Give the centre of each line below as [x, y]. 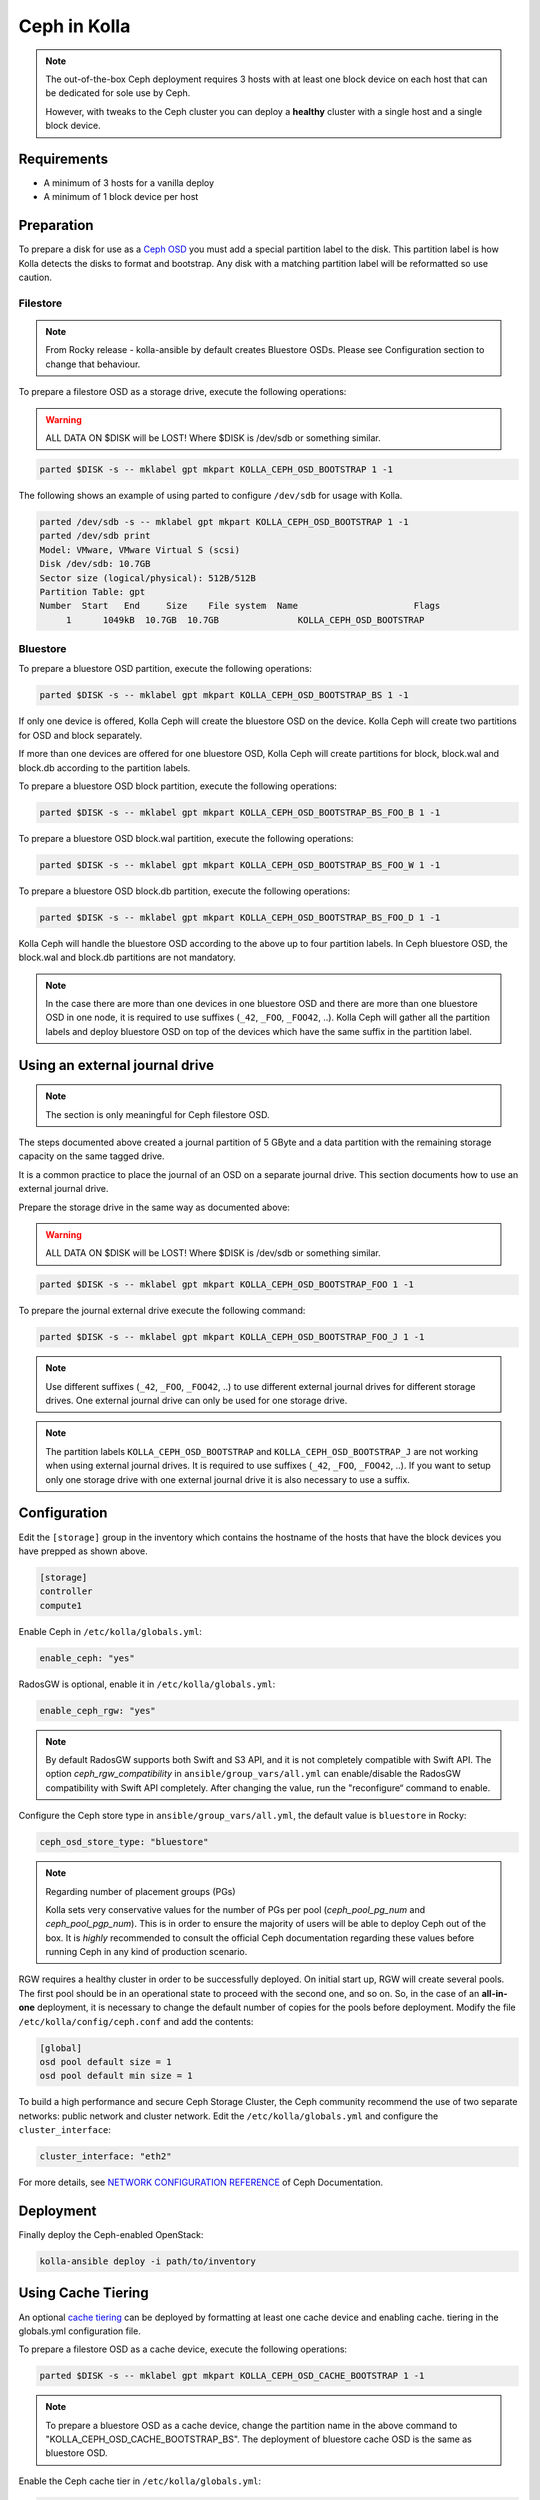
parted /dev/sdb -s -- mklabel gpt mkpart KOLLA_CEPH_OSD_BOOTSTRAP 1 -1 [224, 521]
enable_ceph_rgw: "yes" [98, 1710]
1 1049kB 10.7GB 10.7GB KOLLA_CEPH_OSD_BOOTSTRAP [245, 619]
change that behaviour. [93, 364]
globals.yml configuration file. [80, 2331]
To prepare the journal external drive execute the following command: [162, 1311]
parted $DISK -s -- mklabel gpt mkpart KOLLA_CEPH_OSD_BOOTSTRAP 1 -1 [216, 469]
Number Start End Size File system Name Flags [240, 606]
